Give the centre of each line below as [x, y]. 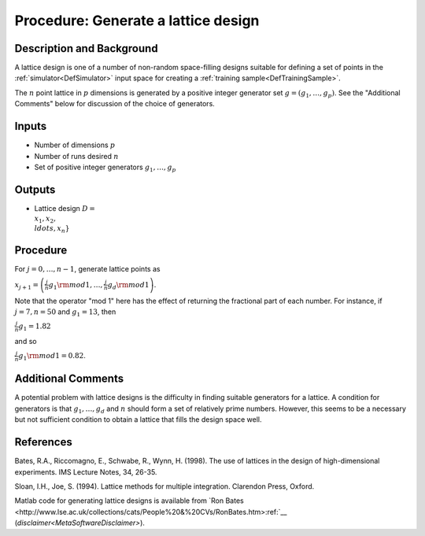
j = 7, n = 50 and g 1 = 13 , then [65, 312]
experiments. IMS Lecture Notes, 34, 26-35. [86, 471]
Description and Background [86, 48]
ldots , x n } [52, 229]
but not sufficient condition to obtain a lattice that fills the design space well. [138, 420]
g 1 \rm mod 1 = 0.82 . [52, 357]
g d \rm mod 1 [128, 286]
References [43, 442]
